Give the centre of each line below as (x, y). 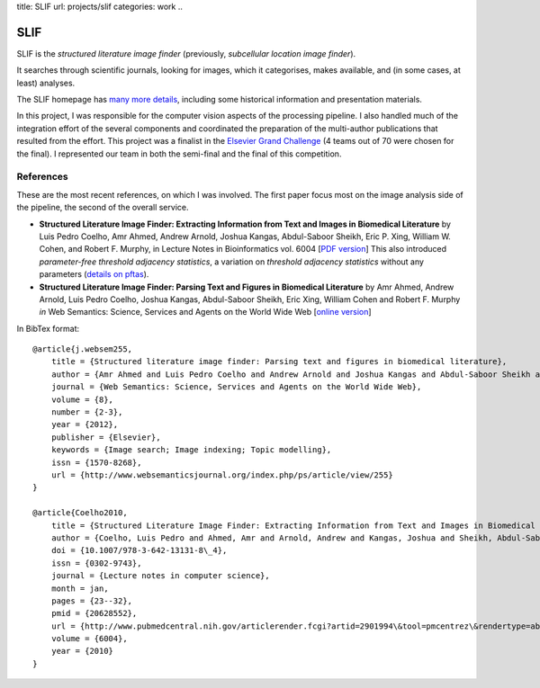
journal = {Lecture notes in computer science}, (160, 576)
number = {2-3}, (87, 412)
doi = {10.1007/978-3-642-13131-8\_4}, (139, 550)
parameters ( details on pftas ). (94, 274)
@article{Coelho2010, (80, 513)
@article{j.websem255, (83, 349)
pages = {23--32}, (92, 601)
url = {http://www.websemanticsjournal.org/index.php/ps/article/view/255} (222, 475)
